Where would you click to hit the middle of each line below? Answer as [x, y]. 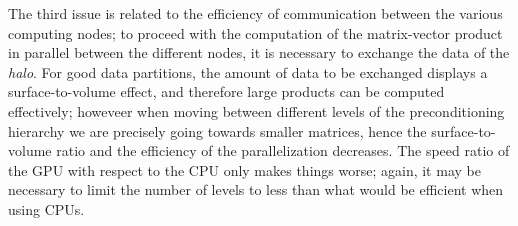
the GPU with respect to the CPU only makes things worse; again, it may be [244, 169]
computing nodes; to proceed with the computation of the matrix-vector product [255, 32]
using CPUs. [46, 208]
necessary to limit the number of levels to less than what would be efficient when [256, 189]
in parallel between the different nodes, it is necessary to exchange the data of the [259, 52]
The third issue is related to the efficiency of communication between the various [255, 13]
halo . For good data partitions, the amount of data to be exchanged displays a [248, 71]
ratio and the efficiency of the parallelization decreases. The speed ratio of [283, 150]
